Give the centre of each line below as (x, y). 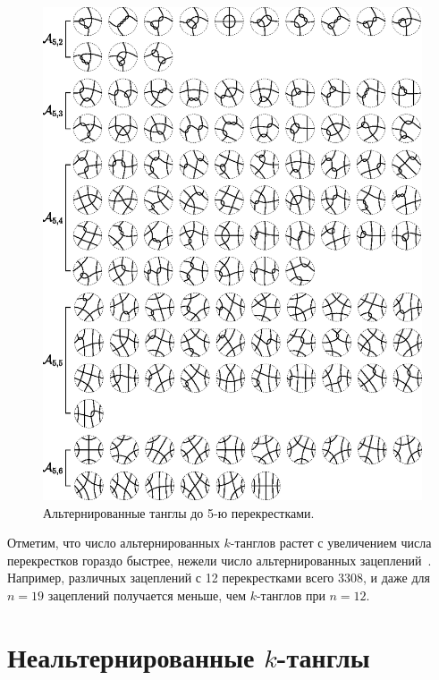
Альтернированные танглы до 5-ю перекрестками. (179, 512)
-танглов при (291, 595)
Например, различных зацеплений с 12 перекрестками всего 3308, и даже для (219, 578)
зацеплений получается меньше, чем (147, 595)
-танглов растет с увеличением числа (331, 543)
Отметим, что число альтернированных (114, 543)
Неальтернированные (131, 656)
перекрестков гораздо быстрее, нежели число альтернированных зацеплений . (219, 560)
